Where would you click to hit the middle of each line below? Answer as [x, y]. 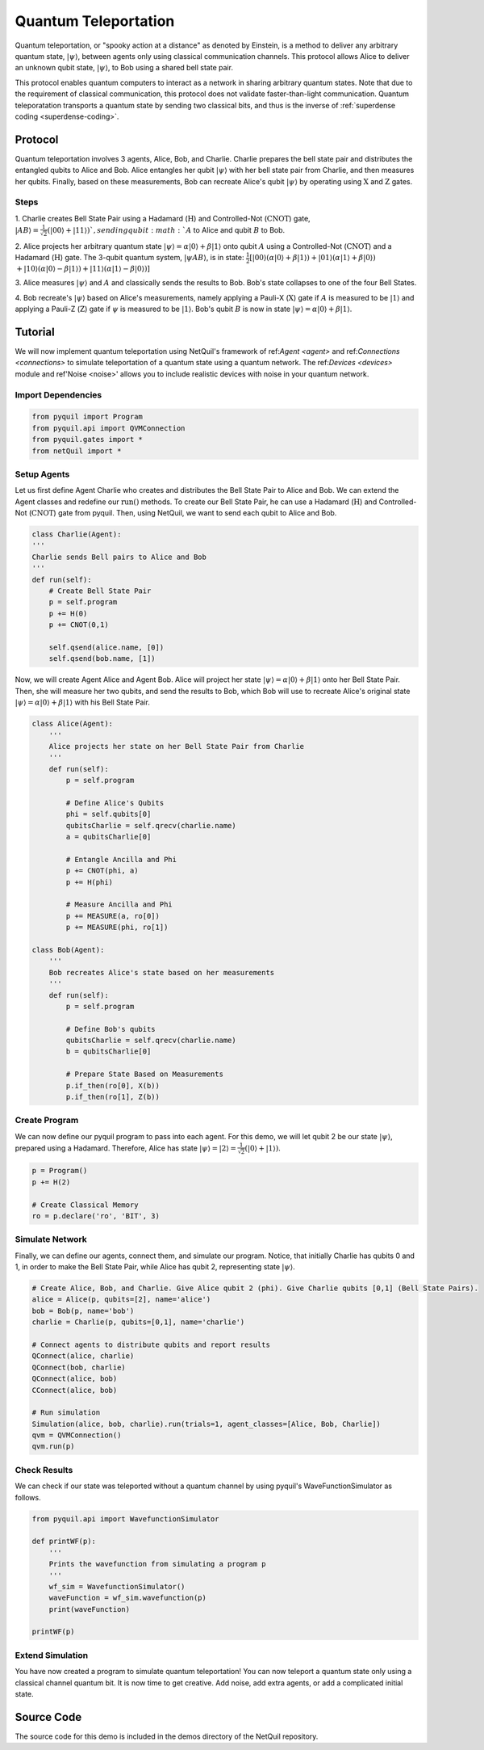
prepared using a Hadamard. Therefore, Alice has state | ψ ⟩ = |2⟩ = [126, 1148]
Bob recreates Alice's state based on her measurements [162, 972]
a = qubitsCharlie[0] [108, 837]
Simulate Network [51, 1239]
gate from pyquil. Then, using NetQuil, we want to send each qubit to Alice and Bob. [197, 513]
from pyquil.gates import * [87, 440]
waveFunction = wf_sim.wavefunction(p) [128, 1598]
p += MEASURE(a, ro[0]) [113, 916]
